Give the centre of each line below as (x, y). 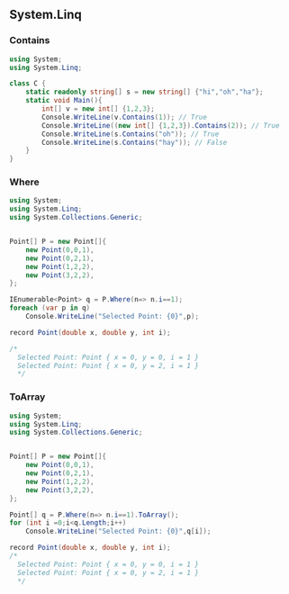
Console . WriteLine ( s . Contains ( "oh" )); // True (131, 134)
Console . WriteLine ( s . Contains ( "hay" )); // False (135, 142)
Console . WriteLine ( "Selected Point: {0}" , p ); (113, 317)
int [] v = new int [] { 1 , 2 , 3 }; (98, 109)
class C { (28, 84)
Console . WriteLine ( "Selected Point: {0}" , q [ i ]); (118, 531)
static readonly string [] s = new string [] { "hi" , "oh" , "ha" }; (144, 92)
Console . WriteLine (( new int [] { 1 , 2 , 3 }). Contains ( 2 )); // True (161, 125)
